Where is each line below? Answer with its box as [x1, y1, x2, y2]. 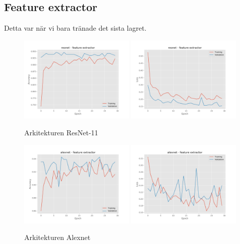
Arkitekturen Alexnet [24, 232, 91, 242]
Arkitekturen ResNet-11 [24, 127, 98, 138]
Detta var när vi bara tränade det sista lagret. [4, 23, 147, 33]
